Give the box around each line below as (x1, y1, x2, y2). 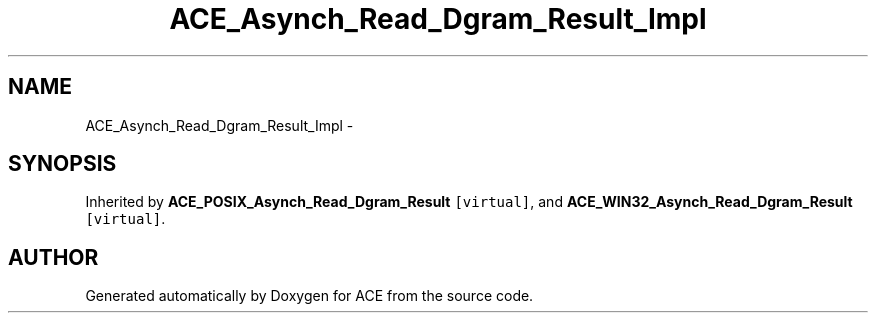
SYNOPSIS (8, 151, 117, 177)
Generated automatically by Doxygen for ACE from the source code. (85, 287, 534, 305)
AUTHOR (8, 244, 99, 270)
